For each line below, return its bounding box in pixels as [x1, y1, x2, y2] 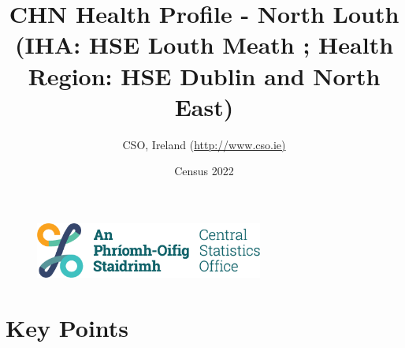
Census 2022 [174, 163, 234, 179]
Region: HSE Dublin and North [28, 59, 381, 92]
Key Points [6, 311, 129, 343]
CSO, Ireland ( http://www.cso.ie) [122, 136, 286, 152]
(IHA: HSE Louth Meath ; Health [14, 28, 394, 61]
